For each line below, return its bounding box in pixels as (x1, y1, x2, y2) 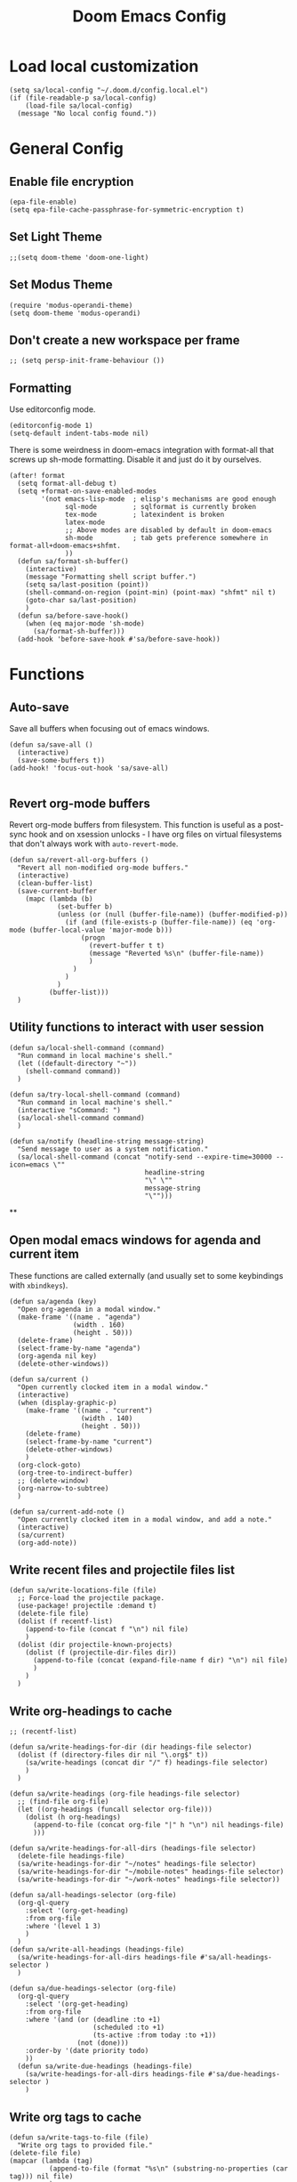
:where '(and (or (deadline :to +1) (25, 2016, 162, 2024)
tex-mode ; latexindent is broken (65, 510, 225, 520)
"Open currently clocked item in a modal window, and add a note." (17, 1515, 273, 1523)
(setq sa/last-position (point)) (25, 580, 149, 589)
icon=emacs (9, 1160, 50, 1169)
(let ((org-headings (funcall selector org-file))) (17, 1805, 213, 1814)
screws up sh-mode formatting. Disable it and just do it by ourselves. (9, 454, 262, 465)
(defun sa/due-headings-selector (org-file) (9, 1984, 177, 1993)
